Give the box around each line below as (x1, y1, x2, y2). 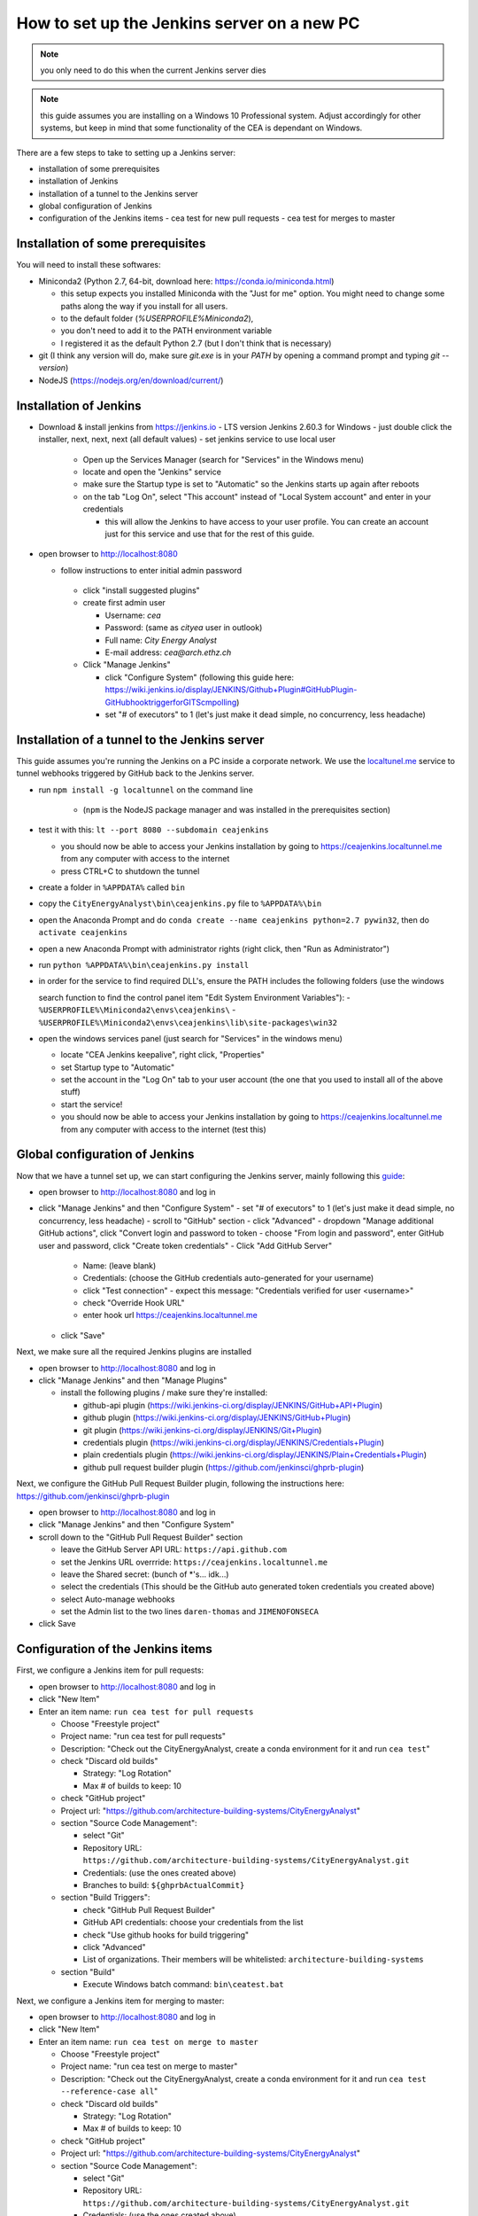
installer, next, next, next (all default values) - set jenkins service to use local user (38, 434, 336, 445)
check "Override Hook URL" (82, 1298, 185, 1308)
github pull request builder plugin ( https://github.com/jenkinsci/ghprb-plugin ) (82, 1462, 365, 1472)
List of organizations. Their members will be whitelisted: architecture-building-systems (82, 1955, 424, 1965)
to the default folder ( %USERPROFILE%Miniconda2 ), (60, 313, 254, 324)
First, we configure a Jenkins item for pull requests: (16, 1665, 204, 1675)
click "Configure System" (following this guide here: (104, 672, 294, 683)
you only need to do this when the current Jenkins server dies (40, 65, 266, 75)
